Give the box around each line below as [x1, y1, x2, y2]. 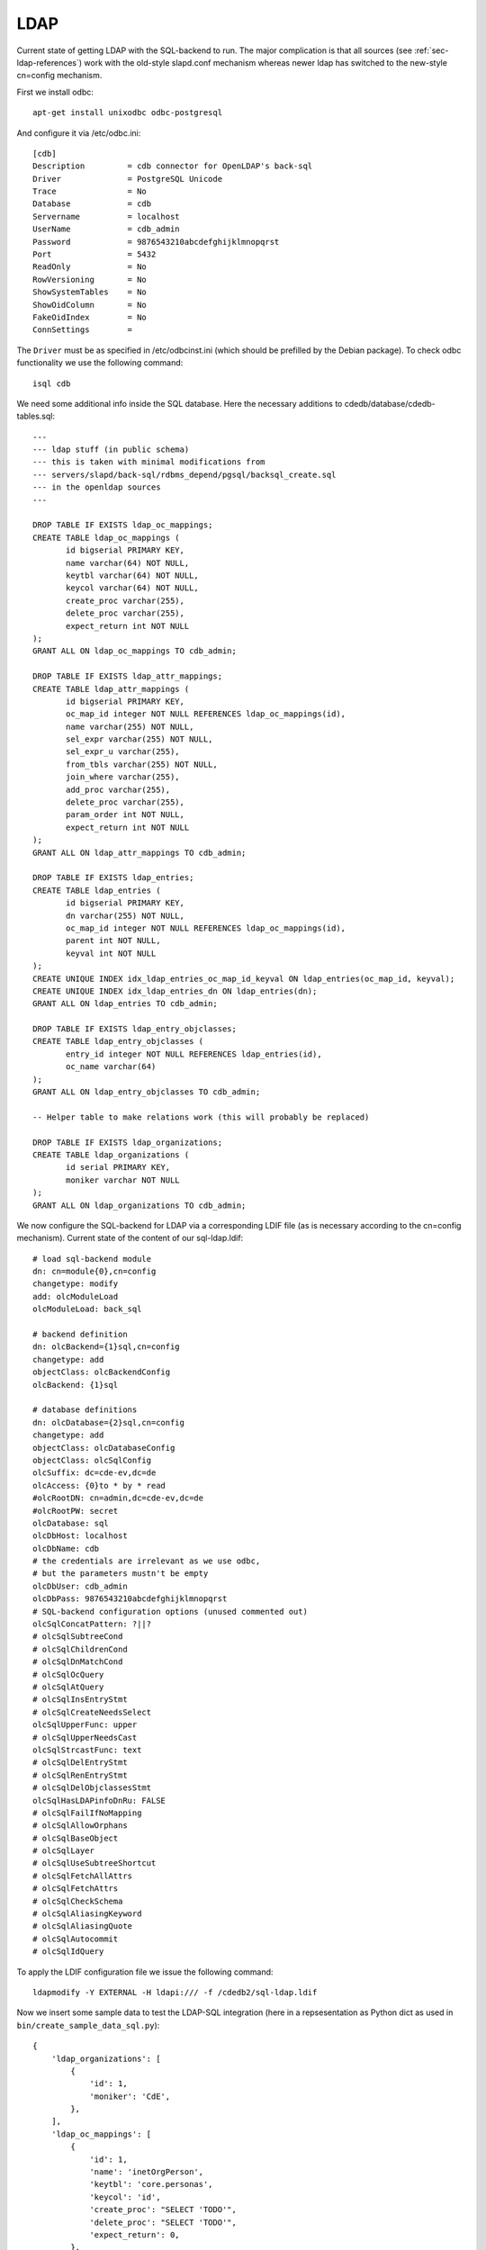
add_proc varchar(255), [66, 784, 171, 795]
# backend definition [32, 1329, 128, 1340]
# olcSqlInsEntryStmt [32, 1695, 128, 1705]
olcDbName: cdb [32, 1543, 100, 1553]
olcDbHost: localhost [32, 1531, 128, 1541]
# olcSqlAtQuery [32, 1681, 104, 1692]
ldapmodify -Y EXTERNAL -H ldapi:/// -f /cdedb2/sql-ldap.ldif [32, 1987, 318, 1997]
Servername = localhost [32, 211, 180, 221]
